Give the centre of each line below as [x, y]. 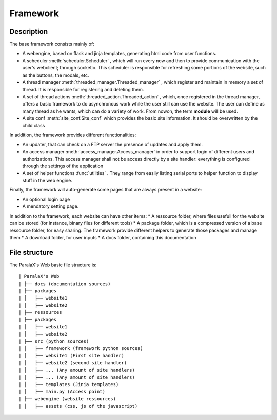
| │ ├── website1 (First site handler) [71, 356]
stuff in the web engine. [47, 181]
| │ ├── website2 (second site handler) [73, 363]
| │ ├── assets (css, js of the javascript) [78, 406]
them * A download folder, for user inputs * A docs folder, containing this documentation [103, 237]
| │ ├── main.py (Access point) [62, 392]
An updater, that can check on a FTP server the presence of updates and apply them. [112, 145]
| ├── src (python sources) [54, 341]
